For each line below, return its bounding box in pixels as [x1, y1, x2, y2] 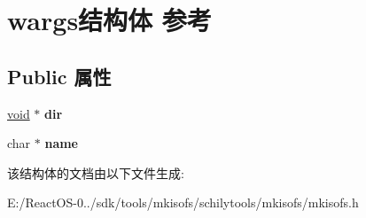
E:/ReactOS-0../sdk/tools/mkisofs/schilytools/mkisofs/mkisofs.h [7, 193, 359, 212]
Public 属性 [7, 62, 112, 90]
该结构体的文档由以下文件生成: [7, 163, 184, 182]
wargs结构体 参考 [7, 2, 212, 38]
